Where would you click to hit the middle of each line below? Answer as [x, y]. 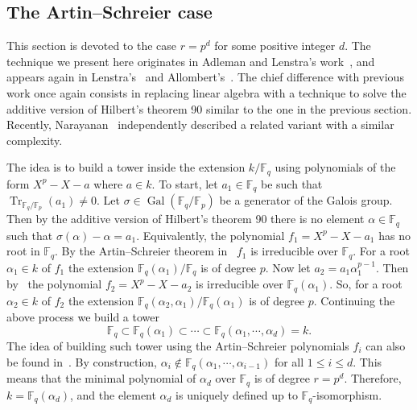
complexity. [35, 140]
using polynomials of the [335, 167]
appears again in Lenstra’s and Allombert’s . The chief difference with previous [205, 77]
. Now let [288, 267]
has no [394, 235]
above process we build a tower [83, 316]
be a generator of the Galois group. [306, 200]
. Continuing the [354, 300]
